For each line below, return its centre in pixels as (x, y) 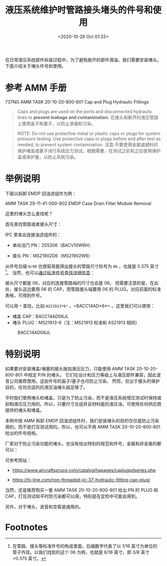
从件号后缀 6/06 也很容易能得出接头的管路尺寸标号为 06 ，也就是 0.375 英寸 (82, 266)
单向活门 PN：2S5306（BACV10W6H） (53, 245)
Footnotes (27, 527)
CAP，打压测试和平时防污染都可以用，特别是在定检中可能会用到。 (73, 496)
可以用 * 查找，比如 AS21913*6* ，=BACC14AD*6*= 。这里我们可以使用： (80, 306)
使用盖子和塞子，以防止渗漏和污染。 (58, 123)
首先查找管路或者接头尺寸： (33, 224)
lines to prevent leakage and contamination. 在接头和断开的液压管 (86, 117)
